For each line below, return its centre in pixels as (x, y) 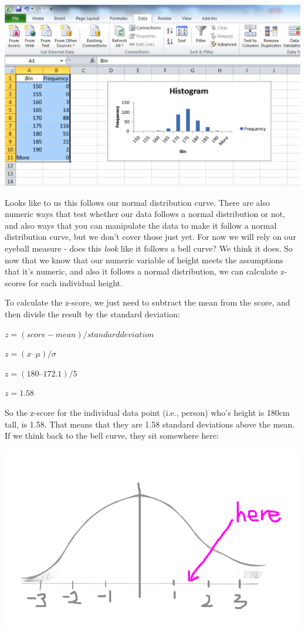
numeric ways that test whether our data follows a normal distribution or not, (145, 214)
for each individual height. (75, 282)
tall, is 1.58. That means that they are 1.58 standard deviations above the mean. (150, 424)
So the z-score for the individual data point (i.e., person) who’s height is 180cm (147, 412)
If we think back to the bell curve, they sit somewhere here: (112, 435)
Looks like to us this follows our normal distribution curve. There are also (138, 202)
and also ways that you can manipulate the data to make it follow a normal (141, 225)
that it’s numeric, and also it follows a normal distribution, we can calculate (141, 271)
